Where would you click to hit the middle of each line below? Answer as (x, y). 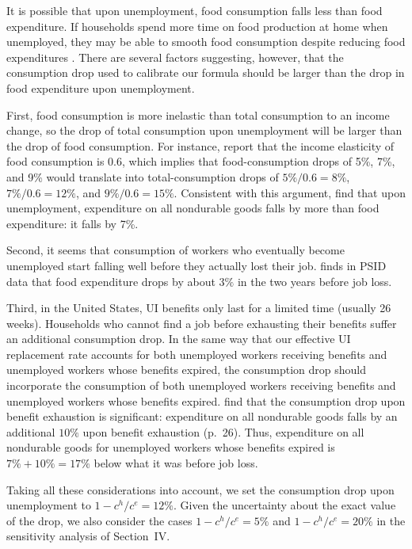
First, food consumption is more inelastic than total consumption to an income (198, 114)
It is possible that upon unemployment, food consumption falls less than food (195, 10)
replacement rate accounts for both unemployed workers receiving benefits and (197, 354)
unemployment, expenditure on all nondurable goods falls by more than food (193, 208)
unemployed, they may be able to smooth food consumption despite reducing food (206, 42)
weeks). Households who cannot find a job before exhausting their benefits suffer (202, 323)
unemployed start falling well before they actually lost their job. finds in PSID (196, 265)
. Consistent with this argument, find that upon (290, 192)
